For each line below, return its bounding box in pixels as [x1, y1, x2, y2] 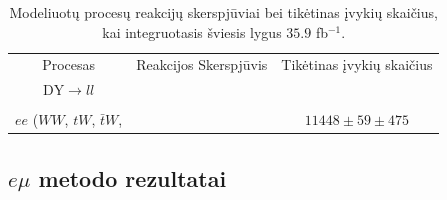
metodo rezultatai [38, 162, 227, 193]
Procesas [42, 54, 96, 75]
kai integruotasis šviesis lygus [102, 21, 282, 42]
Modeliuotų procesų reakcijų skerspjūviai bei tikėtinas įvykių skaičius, [9, 2, 438, 22]
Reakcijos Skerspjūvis [136, 54, 268, 75]
